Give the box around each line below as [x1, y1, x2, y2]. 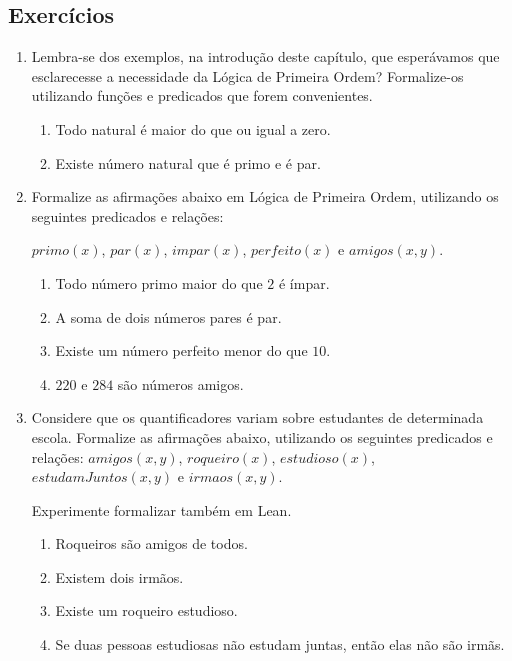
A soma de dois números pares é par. [55, 306, 282, 327]
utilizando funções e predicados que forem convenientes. [31, 85, 373, 106]
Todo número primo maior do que [55, 272, 263, 293]
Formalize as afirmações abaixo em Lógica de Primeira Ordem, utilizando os [31, 186, 499, 207]
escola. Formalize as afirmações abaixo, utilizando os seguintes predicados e [31, 426, 493, 447]
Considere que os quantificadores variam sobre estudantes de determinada [31, 407, 484, 428]
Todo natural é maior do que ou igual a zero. [55, 118, 331, 139]
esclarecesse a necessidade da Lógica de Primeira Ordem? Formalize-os [31, 65, 464, 86]
